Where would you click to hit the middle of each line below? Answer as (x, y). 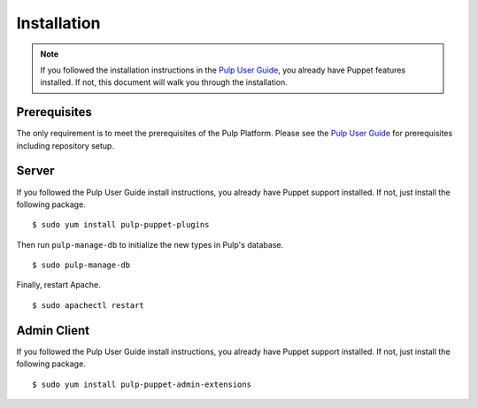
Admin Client (53, 331)
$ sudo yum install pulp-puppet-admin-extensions (142, 384)
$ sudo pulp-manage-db (81, 265)
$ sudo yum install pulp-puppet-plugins (121, 225)
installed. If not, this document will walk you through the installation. (164, 82)
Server (35, 171)
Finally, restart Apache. (58, 285)
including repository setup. (66, 145)
